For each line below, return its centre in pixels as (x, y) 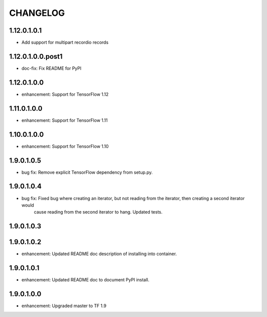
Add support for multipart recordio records (65, 43)
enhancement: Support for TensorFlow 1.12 (65, 94)
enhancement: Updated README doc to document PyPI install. (86, 280)
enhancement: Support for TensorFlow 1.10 (65, 146)
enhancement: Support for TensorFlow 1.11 (65, 120)
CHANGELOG (37, 13)
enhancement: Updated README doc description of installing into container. (99, 254)
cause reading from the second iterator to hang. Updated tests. (98, 212)
